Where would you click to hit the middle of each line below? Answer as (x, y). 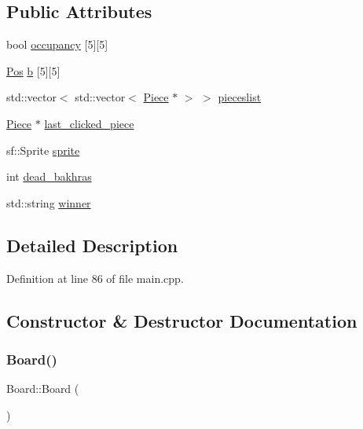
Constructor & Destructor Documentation (182, 320)
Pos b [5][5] (33, 70)
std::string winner (49, 202)
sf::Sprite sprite (43, 150)
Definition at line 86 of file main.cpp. (95, 278)
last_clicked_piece (89, 123)
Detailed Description (92, 245)
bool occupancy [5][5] (57, 44)
